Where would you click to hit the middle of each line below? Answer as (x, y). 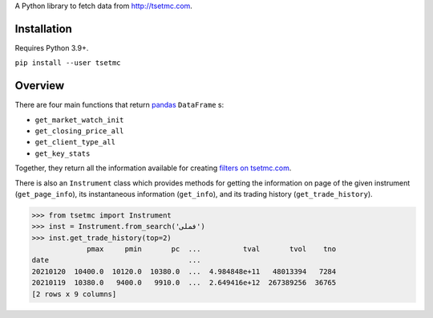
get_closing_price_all (79, 131)
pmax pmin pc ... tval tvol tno (212, 249)
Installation (43, 29)
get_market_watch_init (79, 120)
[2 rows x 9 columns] (74, 294)
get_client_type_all (75, 142)
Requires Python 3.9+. (52, 47)
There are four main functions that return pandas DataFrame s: (119, 105)
